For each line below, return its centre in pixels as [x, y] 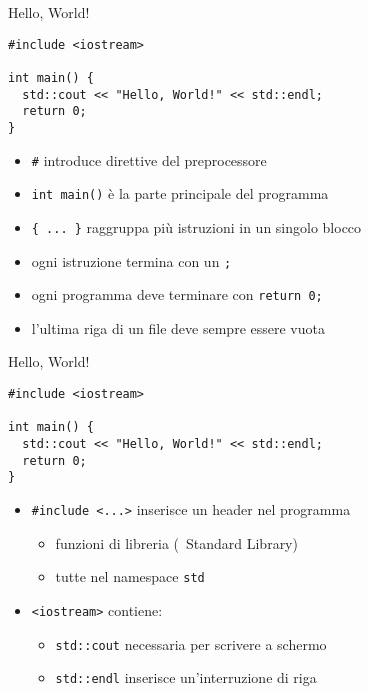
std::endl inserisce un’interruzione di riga [186, 677]
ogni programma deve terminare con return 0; [177, 294]
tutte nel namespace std [130, 576]
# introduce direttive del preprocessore [149, 159]
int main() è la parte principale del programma [180, 193]
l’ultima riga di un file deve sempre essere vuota [178, 327]
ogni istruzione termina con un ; [131, 260]
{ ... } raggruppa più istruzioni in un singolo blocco [196, 226]
